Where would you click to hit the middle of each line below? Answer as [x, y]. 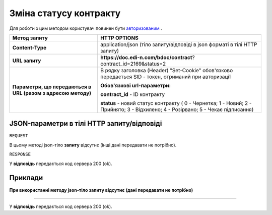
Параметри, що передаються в [52, 87]
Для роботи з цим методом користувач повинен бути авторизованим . [86, 28]
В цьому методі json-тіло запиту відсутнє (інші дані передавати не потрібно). [93, 145]
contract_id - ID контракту [133, 94]
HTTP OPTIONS [119, 38]
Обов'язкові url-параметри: [136, 85]
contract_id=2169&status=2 [133, 64]
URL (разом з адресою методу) [52, 93]
